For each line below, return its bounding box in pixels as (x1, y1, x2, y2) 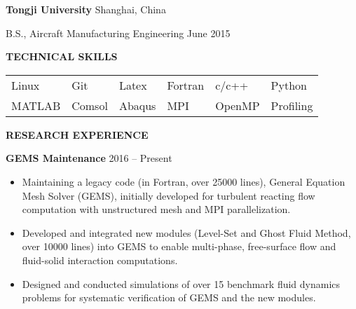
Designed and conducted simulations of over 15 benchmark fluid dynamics (22, 276, 341, 291)
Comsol (71, 97, 108, 114)
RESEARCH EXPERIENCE (6, 127, 149, 142)
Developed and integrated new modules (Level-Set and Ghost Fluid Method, (22, 225, 351, 240)
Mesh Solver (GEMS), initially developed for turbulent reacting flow (22, 188, 315, 202)
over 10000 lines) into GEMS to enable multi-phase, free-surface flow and (22, 239, 336, 254)
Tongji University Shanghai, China (6, 2, 166, 16)
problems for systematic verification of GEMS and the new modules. (22, 290, 316, 305)
